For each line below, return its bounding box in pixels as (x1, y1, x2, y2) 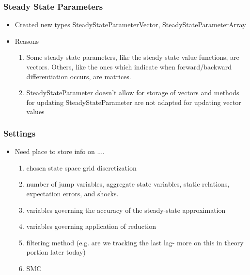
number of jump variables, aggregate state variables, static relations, (26, 179, 230, 189)
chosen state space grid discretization (26, 162, 137, 172)
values (26, 106, 45, 117)
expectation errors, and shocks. (26, 188, 119, 198)
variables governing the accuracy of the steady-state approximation (26, 205, 226, 215)
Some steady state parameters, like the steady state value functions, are (26, 52, 239, 62)
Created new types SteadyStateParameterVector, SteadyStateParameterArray (15, 19, 246, 30)
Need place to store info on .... (15, 146, 105, 156)
